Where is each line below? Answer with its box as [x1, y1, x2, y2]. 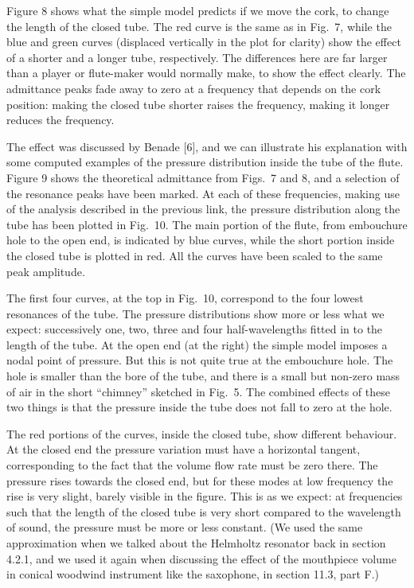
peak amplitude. [6, 263, 85, 279]
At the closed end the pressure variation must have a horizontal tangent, [6, 441, 361, 458]
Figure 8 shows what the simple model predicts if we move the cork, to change [6, 2, 389, 18]
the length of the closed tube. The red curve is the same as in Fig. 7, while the [6, 18, 392, 34]
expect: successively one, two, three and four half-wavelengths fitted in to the [6, 321, 383, 337]
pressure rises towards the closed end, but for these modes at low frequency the [6, 472, 393, 489]
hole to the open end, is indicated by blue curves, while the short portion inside [6, 232, 395, 248]
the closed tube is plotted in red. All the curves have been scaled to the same [6, 247, 383, 263]
